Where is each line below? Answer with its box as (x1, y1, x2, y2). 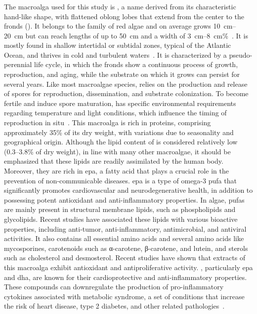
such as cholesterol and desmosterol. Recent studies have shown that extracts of (4, 252, 246, 263)
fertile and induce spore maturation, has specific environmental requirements (4, 98, 236, 108)
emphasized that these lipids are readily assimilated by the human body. (4, 156, 223, 166)
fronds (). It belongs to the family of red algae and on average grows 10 (4, 21, 220, 31)
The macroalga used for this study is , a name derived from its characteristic (4, 1, 236, 11)
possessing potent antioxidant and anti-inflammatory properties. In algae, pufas (4, 194, 245, 205)
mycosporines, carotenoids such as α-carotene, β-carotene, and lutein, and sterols (4, 243, 248, 253)
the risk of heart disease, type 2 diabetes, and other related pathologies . (4, 301, 225, 311)
